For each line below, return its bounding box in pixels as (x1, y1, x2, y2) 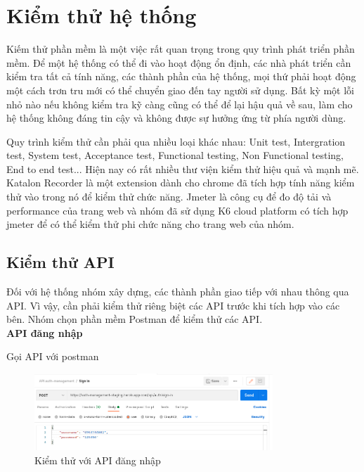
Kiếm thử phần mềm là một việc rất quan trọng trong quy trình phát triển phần (6, 42, 355, 56)
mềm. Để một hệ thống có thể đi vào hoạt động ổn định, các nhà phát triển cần (6, 55, 351, 70)
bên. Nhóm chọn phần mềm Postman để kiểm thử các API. (6, 312, 263, 326)
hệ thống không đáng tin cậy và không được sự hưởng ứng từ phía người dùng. (6, 110, 346, 125)
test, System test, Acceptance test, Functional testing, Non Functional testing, (6, 148, 344, 162)
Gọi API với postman (6, 349, 99, 364)
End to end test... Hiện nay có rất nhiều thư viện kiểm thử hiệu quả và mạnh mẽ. (6, 161, 359, 176)
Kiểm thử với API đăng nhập (34, 452, 161, 467)
